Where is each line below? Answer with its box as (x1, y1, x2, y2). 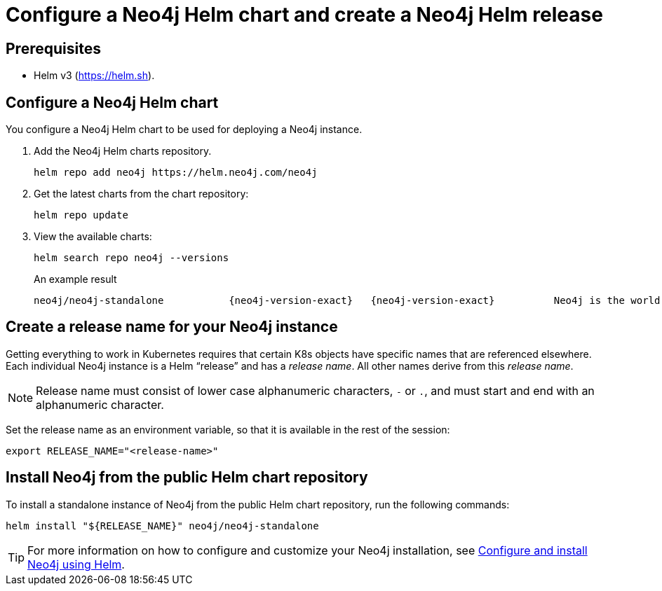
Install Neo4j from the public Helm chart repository (6, 468, 368, 487)
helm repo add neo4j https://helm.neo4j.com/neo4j (34, 167, 318, 179)
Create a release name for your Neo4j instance (6, 318, 338, 336)
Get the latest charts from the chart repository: (34, 188, 249, 200)
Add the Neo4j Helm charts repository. (34, 145, 212, 158)
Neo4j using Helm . (27, 557, 125, 571)
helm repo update (34, 209, 128, 221)
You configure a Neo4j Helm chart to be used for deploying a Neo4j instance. (6, 123, 363, 136)
